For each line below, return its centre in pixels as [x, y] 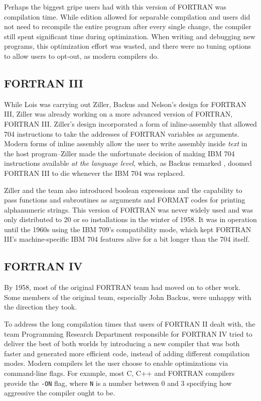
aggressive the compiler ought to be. [60, 393]
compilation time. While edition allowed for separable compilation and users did [127, 16]
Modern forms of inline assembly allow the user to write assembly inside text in [126, 143]
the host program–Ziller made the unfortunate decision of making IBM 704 [119, 153]
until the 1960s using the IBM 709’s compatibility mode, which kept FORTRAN [128, 229]
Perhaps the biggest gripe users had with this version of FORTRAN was [115, 7]
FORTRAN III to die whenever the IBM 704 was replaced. [95, 173]
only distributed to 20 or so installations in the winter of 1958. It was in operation [130, 219]
